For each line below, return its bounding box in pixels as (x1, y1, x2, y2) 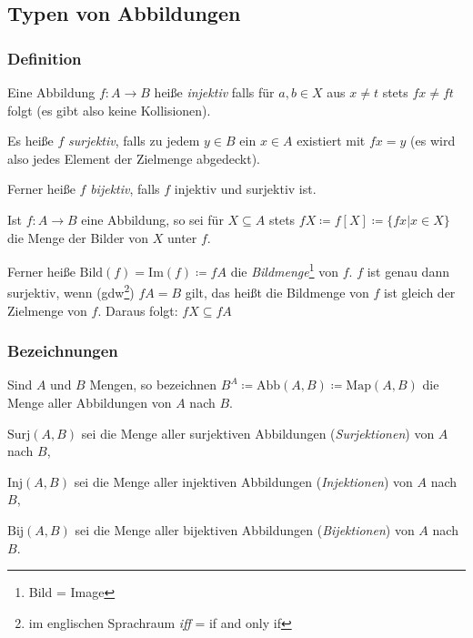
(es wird (410, 131, 456, 150)
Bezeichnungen (7, 339, 118, 362)
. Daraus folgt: (97, 300, 178, 319)
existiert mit (297, 131, 366, 150)
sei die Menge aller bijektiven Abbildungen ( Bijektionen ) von (75, 521, 415, 540)
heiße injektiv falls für (154, 83, 275, 101)
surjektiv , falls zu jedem (68, 131, 200, 150)
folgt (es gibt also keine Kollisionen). (7, 100, 211, 119)
